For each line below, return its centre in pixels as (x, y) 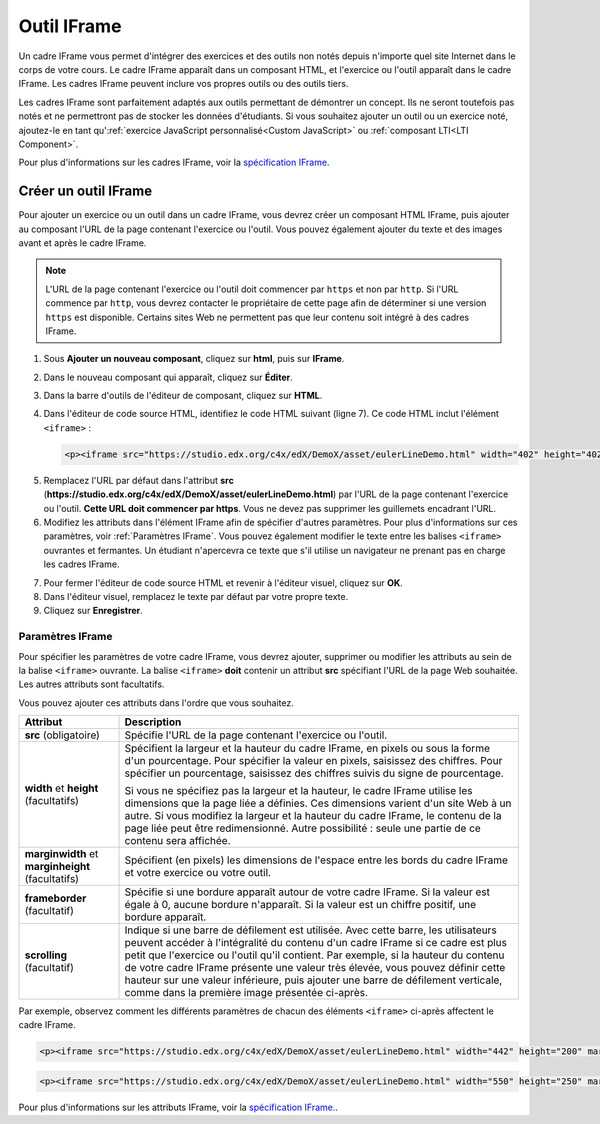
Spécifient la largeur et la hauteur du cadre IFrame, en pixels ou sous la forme (307, 748)
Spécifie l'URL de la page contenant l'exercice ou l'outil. (256, 735)
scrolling (46, 955)
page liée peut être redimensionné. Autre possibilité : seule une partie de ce (303, 828)
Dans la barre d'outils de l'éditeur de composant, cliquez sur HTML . (183, 396)
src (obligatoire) (62, 735)
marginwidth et (61, 854)
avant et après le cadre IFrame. (82, 242)
